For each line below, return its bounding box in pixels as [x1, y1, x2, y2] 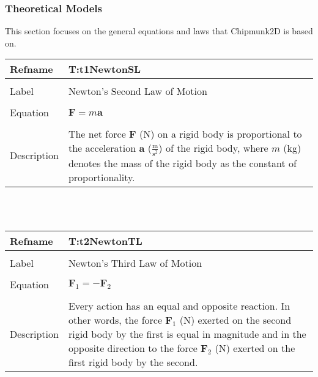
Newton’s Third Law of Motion [68, 255, 202, 270]
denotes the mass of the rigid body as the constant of [68, 155, 297, 170]
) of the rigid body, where [158, 141, 268, 155]
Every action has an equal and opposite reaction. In [68, 298, 290, 313]
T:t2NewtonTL [68, 233, 142, 248]
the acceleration [68, 141, 136, 155]
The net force [68, 127, 126, 141]
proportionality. [68, 170, 135, 184]
